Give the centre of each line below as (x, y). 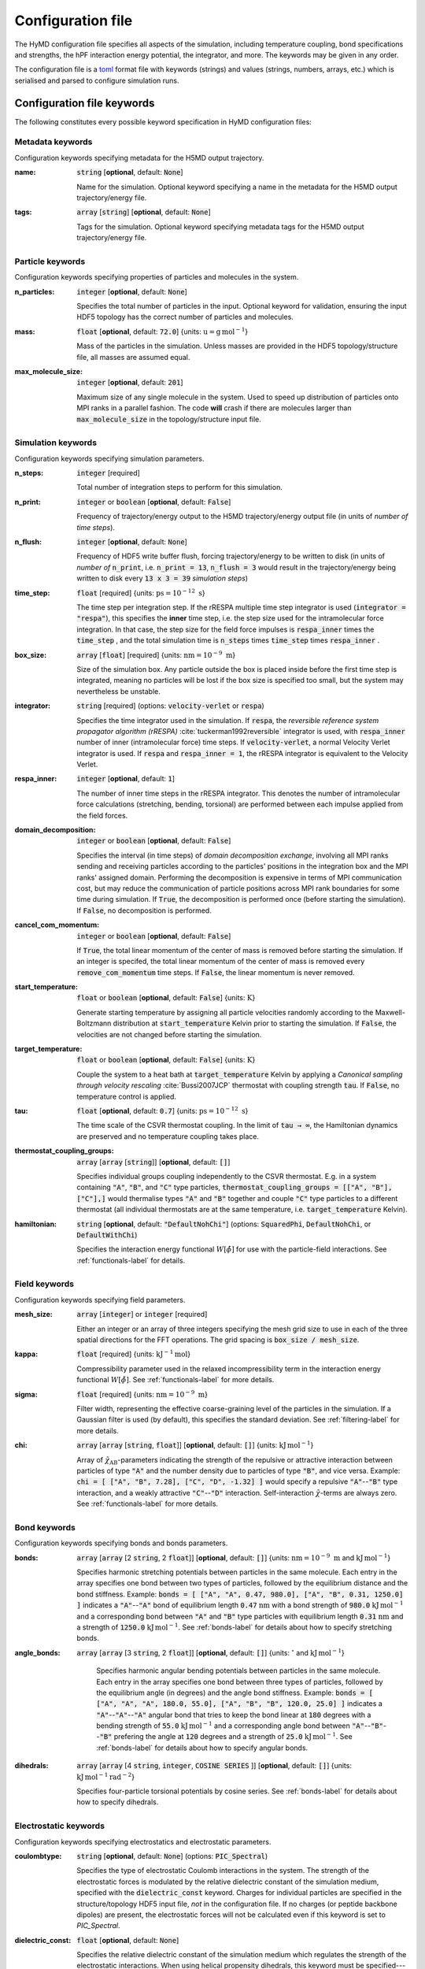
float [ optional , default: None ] (128, 1940)
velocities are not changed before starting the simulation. (169, 1034)
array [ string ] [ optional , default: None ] (144, 212)
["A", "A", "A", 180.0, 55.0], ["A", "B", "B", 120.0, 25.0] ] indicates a (240, 1704)
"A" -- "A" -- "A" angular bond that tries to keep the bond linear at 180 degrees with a (234, 1715)
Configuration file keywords (85, 103)
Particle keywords (50, 261)
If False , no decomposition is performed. (144, 910)
